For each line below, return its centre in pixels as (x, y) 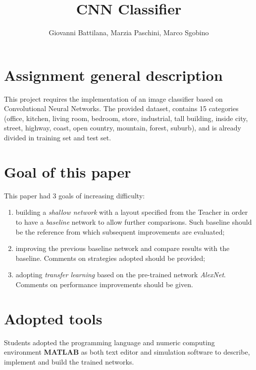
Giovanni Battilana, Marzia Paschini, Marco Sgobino (129, 32)
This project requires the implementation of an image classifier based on (113, 98)
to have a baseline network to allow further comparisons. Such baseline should (134, 221)
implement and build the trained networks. (69, 361)
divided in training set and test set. (58, 138)
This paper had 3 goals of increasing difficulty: (75, 195)
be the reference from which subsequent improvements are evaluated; (120, 231)
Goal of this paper (68, 171)
